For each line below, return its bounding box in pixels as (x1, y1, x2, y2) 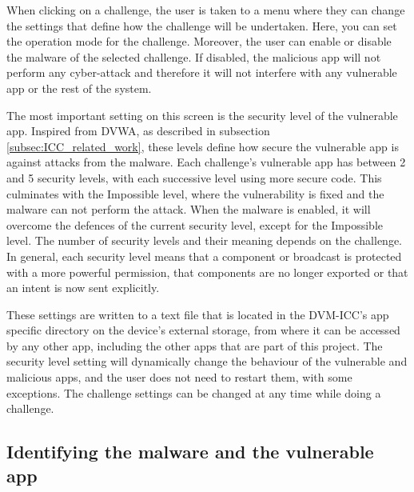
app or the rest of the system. (6, 79, 152, 96)
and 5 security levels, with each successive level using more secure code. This (6, 169, 382, 186)
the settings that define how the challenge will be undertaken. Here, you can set (6, 17, 397, 34)
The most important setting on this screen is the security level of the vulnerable (6, 106, 398, 123)
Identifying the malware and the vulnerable (6, 439, 374, 464)
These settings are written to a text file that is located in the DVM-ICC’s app (6, 306, 389, 322)
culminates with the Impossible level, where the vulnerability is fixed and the (6, 185, 384, 202)
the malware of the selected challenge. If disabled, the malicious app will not (6, 48, 381, 65)
